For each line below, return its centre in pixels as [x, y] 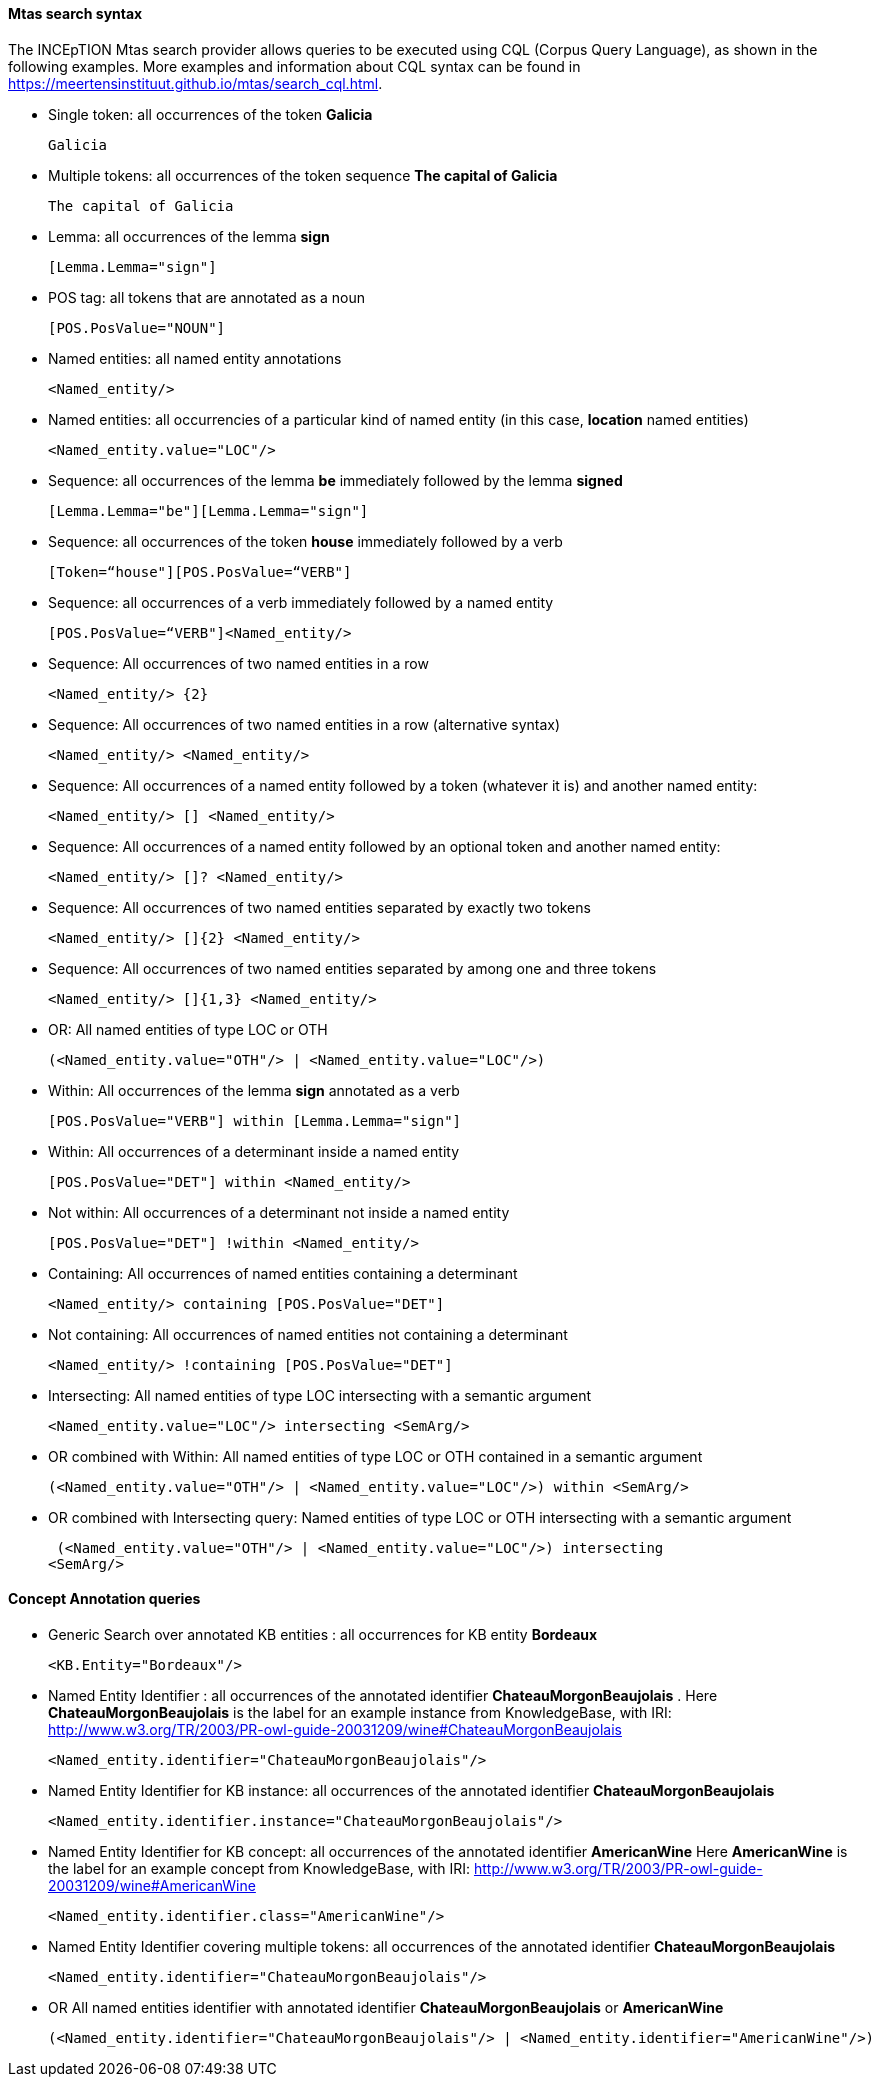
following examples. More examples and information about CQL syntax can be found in [294, 66]
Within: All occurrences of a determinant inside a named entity [253, 1151]
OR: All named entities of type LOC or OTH [188, 1029]
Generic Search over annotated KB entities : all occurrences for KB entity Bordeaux [323, 1634]
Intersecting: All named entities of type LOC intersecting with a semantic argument [320, 1395]
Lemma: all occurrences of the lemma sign [189, 236]
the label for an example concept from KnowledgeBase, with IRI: [259, 1868]
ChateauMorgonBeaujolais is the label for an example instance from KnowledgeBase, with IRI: [360, 1712]
